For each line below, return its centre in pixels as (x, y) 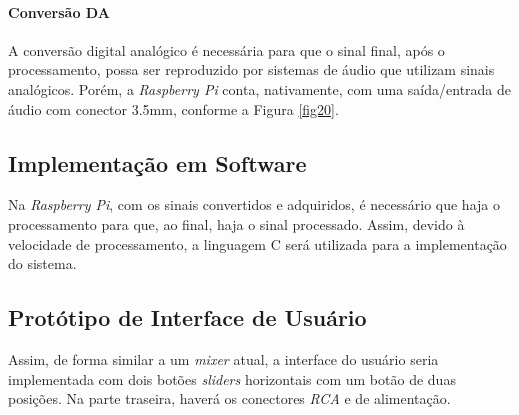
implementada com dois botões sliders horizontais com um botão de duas (232, 378)
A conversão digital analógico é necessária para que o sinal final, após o (226, 49)
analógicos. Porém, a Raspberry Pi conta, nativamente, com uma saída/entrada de (260, 88)
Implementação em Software (157, 162)
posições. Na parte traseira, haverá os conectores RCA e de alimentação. (229, 398)
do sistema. (42, 263)
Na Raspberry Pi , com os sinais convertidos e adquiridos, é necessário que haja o (254, 204)
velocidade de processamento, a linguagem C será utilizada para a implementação (257, 243)
